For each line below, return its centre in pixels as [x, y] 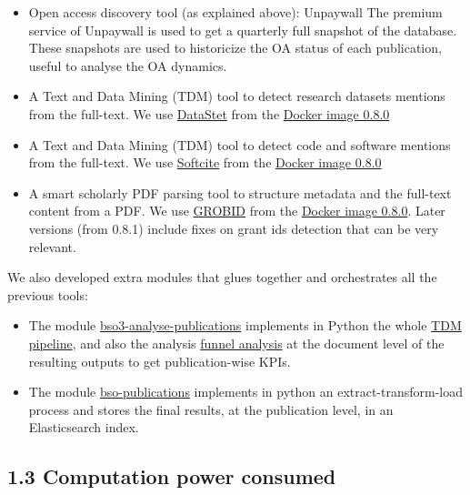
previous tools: [48, 294]
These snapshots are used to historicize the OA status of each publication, [235, 48]
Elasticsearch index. [84, 427]
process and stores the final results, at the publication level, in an [211, 409]
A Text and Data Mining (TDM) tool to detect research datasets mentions [237, 96]
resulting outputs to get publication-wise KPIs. [160, 361]
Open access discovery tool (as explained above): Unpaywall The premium [235, 12]
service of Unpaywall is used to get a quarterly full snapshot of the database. [243, 30]
